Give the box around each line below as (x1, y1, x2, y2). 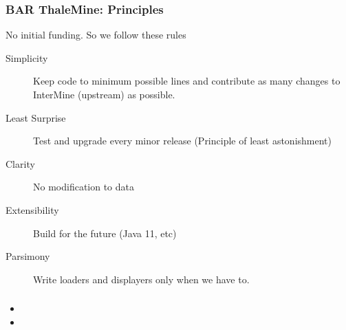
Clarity (6, 156, 35, 170)
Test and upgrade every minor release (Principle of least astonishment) (33, 133, 332, 148)
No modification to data (33, 179, 135, 194)
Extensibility (6, 202, 59, 217)
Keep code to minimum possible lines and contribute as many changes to (33, 74, 340, 88)
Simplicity (6, 50, 48, 65)
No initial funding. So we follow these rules (6, 27, 186, 42)
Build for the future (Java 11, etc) (33, 225, 177, 240)
